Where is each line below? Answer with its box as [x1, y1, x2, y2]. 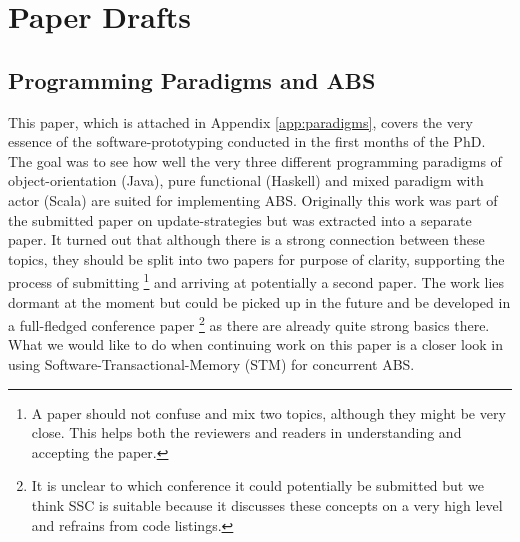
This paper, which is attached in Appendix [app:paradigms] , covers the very [8, 111, 473, 132]
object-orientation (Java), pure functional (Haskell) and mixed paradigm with [8, 170, 484, 191]
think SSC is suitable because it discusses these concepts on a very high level [31, 494, 503, 515]
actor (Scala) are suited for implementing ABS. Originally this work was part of [8, 189, 498, 210]
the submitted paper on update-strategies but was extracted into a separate [8, 209, 472, 230]
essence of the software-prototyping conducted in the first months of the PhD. [8, 131, 486, 152]
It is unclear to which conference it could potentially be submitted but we [31, 475, 484, 496]
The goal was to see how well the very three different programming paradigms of [8, 150, 502, 171]
